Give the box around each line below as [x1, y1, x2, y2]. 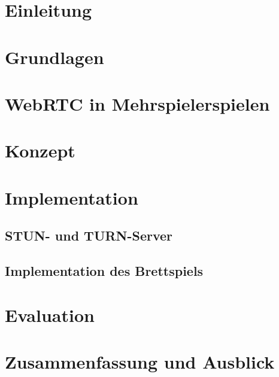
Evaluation [5, 302, 95, 327]
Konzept [5, 138, 75, 163]
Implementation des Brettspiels [5, 262, 204, 280]
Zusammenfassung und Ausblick [5, 349, 275, 373]
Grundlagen [5, 44, 104, 69]
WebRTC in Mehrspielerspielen [5, 91, 270, 115]
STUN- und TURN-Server [5, 226, 173, 245]
